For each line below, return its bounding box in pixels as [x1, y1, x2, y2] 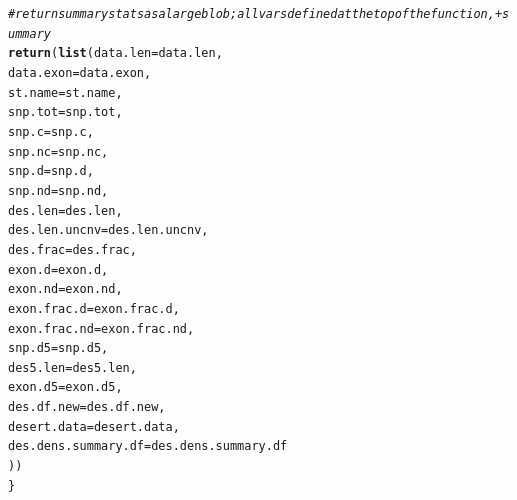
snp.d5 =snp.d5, [8, 341, 109, 356]
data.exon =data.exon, [8, 65, 152, 80]
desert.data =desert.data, [8, 419, 180, 434]
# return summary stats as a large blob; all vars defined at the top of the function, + [8, 7, 503, 21]
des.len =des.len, [8, 203, 123, 218]
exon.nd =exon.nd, [8, 282, 123, 297]
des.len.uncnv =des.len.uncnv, [8, 223, 209, 238]
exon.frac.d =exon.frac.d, [8, 301, 180, 316]
